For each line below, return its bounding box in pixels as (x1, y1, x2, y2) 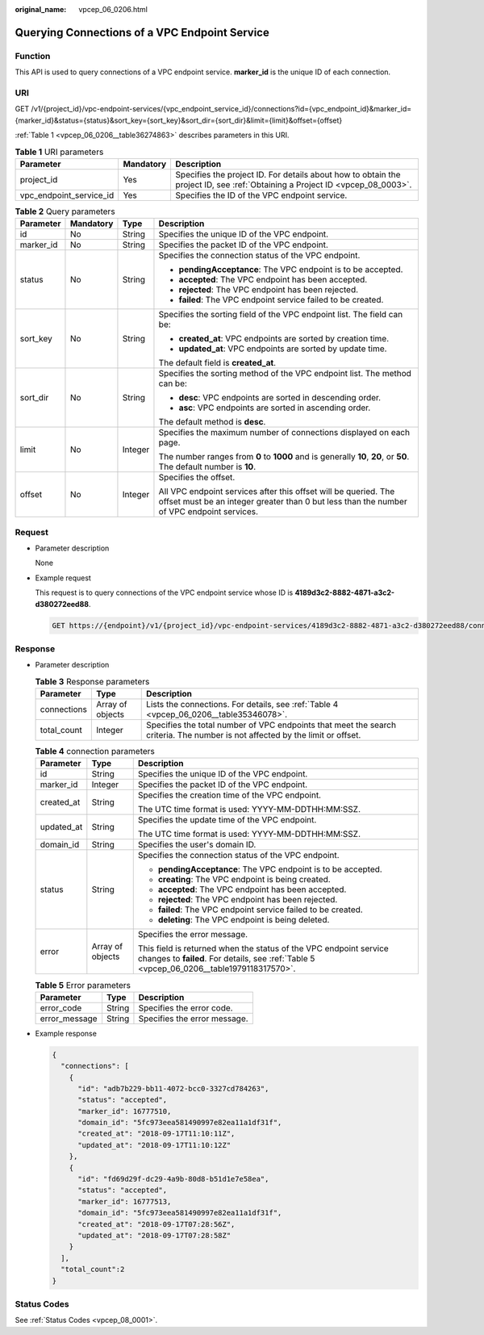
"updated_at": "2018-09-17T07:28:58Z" (77, 1231, 232, 1240)
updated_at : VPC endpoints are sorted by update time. (178, 343, 387, 354)
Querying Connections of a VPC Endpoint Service (15, 25, 269, 40)
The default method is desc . (158, 416, 266, 428)
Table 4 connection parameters (35, 746, 155, 757)
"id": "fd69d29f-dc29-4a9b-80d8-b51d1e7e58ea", (77, 1174, 269, 1184)
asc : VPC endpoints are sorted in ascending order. (178, 402, 371, 413)
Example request (35, 573, 92, 583)
